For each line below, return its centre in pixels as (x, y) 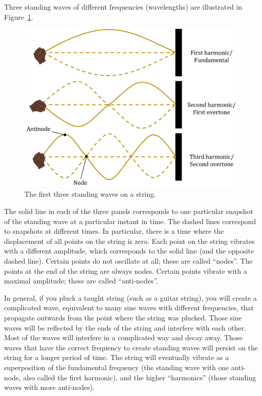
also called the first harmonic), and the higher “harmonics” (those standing (139, 377)
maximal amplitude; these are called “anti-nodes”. (81, 281)
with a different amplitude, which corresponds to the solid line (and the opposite (129, 251)
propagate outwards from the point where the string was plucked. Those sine (123, 317)
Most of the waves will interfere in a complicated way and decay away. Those (123, 337)
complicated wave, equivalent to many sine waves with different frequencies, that (129, 308)
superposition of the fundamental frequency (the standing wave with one (117, 367)
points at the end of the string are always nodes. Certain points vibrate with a (126, 271)
